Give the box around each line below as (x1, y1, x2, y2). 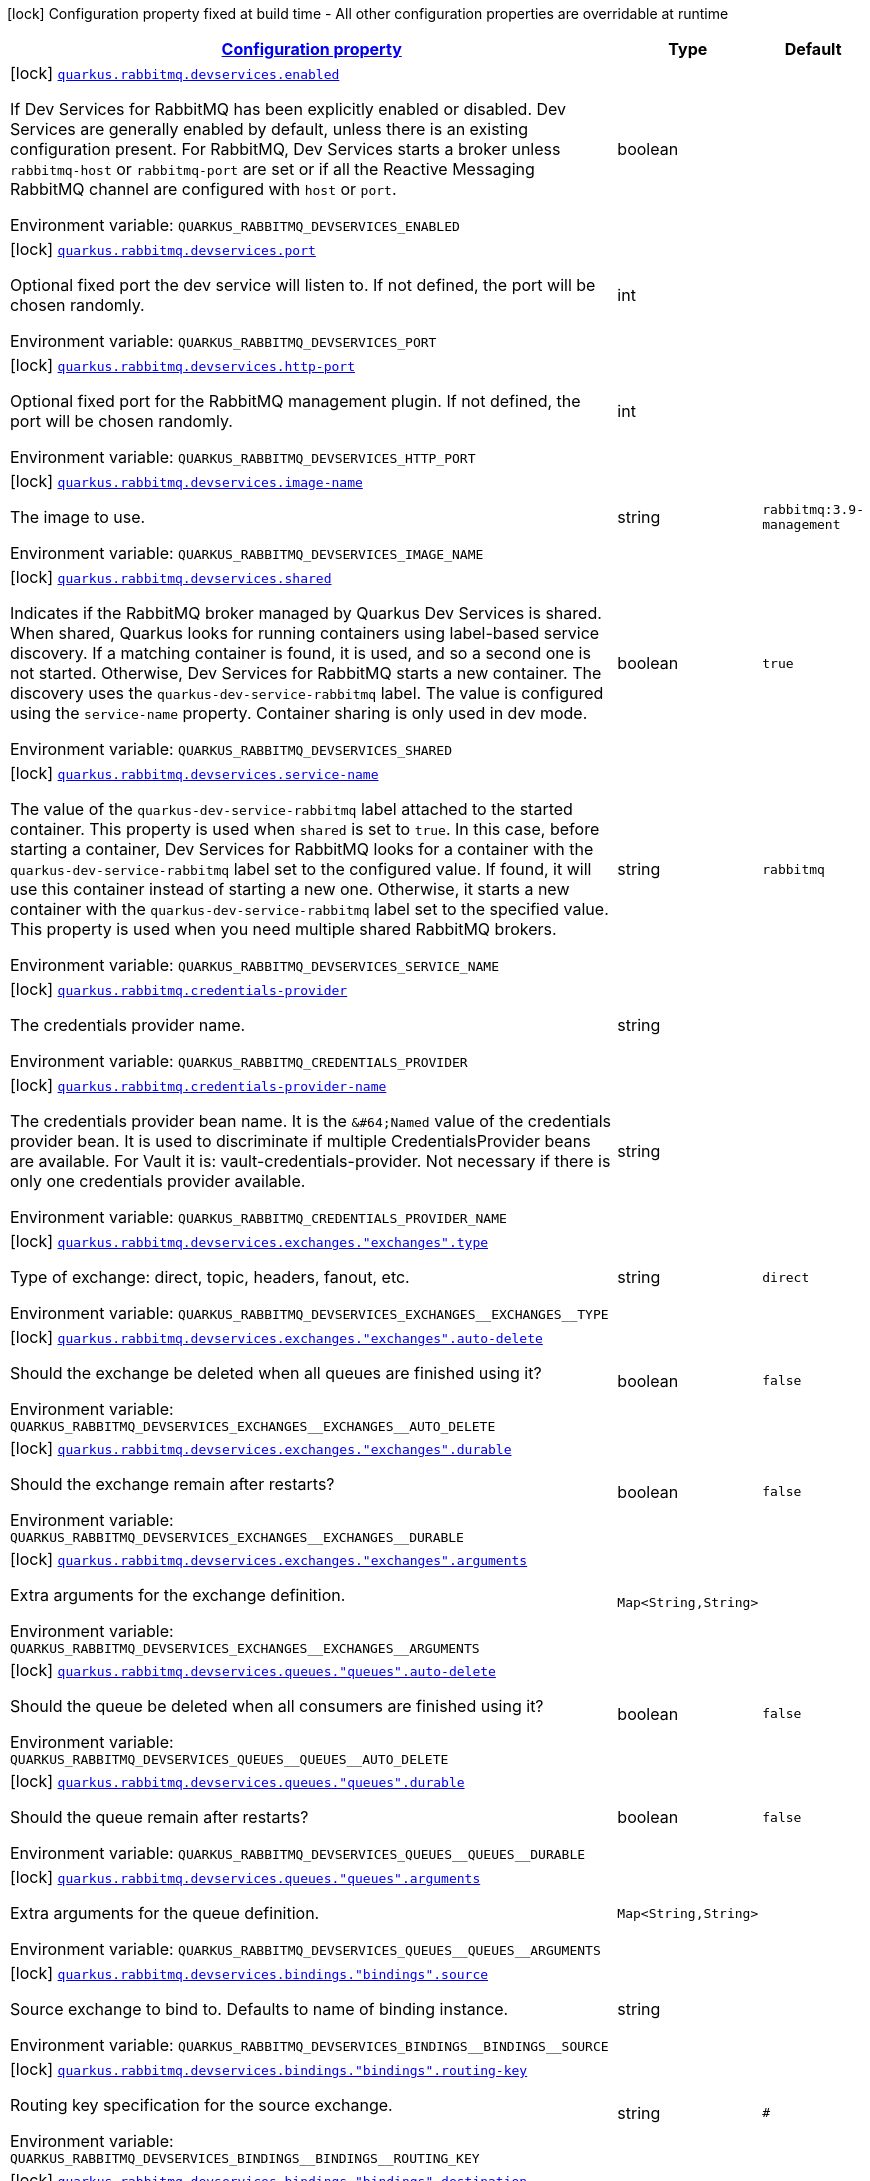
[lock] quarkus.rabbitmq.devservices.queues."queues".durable (10, 1771, 465, 1791)
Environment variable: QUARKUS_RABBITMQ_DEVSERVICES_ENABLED (10, 215, 460, 235)
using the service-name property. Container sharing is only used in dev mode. (10, 703, 588, 723)
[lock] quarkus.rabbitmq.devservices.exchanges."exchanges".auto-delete (10, 1327, 543, 1347)
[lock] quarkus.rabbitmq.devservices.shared (10, 567, 332, 587)
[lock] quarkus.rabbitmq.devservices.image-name (10, 471, 363, 491)
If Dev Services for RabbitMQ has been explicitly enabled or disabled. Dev (10, 99, 567, 119)
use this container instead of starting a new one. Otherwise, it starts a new (10, 879, 570, 899)
